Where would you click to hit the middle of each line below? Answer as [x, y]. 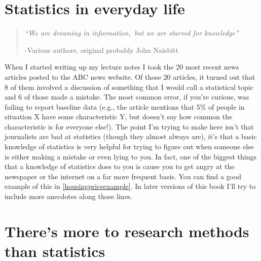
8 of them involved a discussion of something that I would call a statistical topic [129, 87]
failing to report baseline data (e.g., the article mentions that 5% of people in [125, 106]
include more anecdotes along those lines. [69, 196]
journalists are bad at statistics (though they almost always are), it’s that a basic [131, 136]
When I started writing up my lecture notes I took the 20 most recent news [122, 67]
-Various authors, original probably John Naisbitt [102, 50]
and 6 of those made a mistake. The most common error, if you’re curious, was [127, 97]
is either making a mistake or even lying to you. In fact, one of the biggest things [130, 156]
